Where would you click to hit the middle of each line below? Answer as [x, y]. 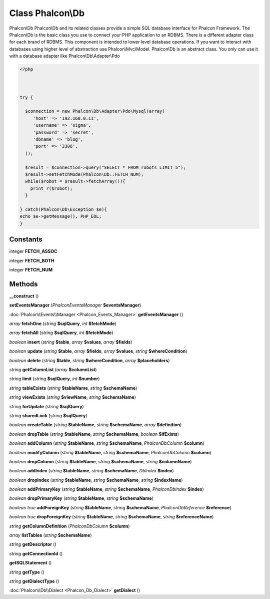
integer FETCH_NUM [31, 269]
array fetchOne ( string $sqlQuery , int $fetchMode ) [63, 324]
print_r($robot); [51, 188]
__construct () [24, 296]
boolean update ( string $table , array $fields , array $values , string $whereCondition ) [98, 351]
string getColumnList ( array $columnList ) [53, 370]
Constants [26, 240]
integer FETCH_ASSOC [33, 251]
